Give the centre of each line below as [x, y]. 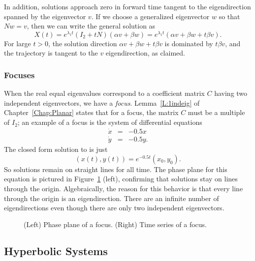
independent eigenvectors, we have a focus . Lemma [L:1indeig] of [102, 102]
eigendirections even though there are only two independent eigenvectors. [114, 208]
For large [17, 43]
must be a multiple [216, 112]
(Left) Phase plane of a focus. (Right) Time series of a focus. [115, 224]
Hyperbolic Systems [56, 250]
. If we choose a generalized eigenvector [150, 16]
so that [229, 16]
